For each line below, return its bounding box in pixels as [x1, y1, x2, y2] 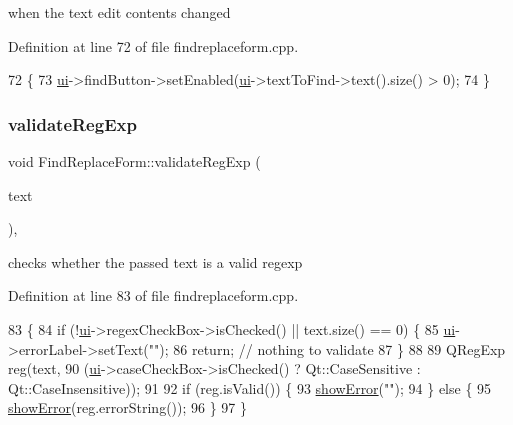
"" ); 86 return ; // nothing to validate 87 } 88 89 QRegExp [148, 338, 506, 359]
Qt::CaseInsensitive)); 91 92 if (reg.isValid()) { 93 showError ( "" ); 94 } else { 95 [8, 377, 492, 398]
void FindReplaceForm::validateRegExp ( [8, 151, 261, 171]
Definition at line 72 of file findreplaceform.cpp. [8, 35, 299, 56]
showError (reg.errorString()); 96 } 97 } [8, 397, 248, 418]
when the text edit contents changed [8, 2, 231, 22]
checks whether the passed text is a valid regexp [8, 251, 303, 272]
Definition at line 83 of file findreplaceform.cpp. [8, 285, 299, 306]
